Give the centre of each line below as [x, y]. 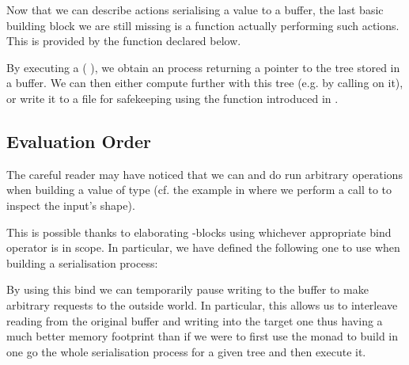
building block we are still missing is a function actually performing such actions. [203, 25]
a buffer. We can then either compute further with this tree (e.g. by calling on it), [205, 83]
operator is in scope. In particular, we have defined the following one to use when [203, 247]
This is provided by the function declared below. [124, 41]
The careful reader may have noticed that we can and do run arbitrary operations [204, 174]
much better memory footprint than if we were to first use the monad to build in [203, 336]
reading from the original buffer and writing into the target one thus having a [195, 320]
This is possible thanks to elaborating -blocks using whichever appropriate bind [199, 232]
